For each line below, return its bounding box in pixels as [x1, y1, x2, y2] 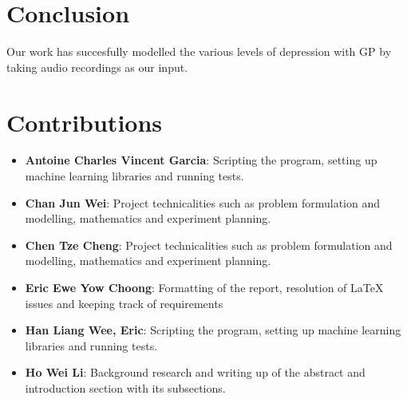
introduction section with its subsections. [25, 379, 226, 396]
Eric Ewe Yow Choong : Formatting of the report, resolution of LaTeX [25, 279, 384, 295]
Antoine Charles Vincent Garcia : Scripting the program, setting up [25, 152, 377, 168]
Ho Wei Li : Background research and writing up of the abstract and [25, 364, 366, 381]
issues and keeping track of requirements [25, 294, 223, 311]
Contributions [6, 105, 163, 138]
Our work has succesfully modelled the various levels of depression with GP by [6, 43, 392, 60]
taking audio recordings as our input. [6, 58, 188, 75]
